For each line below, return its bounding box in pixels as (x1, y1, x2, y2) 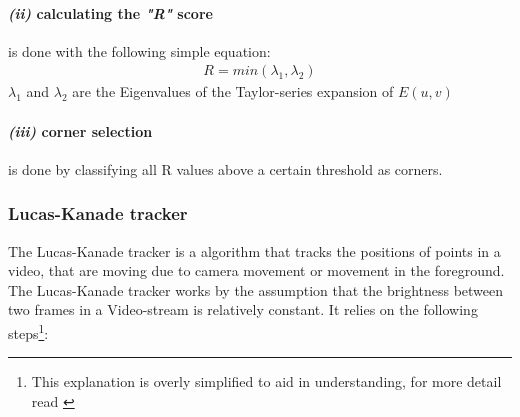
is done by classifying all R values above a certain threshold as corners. (8, 158, 443, 179)
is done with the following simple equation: (8, 40, 271, 61)
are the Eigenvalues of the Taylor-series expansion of (72, 81, 394, 102)
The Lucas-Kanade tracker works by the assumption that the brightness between (8, 279, 504, 300)
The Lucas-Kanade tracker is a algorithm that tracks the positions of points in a (8, 240, 501, 261)
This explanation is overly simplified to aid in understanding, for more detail (31, 371, 502, 392)
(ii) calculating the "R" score (8, 2, 213, 23)
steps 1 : (8, 320, 49, 343)
